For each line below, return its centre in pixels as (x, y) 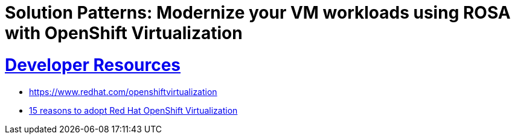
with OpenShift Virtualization (124, 33)
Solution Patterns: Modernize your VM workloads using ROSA (258, 13)
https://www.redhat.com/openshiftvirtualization (123, 91)
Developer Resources (93, 65)
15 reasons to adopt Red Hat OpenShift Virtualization (133, 110)
